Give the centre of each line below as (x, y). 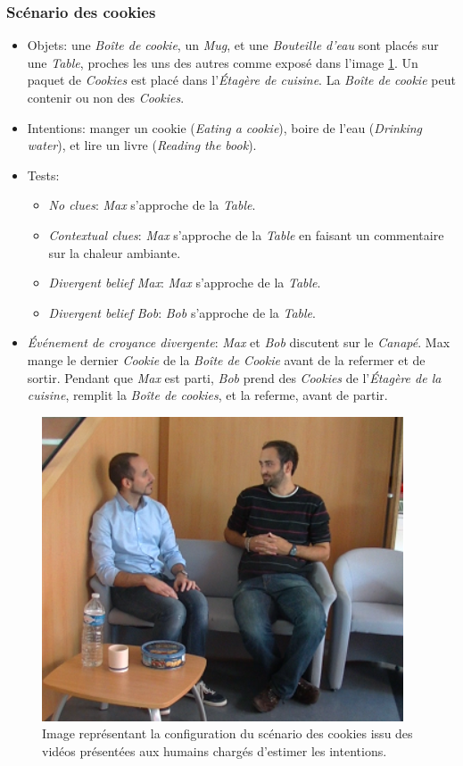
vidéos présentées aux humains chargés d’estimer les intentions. (215, 750)
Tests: (43, 175)
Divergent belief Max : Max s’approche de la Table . (185, 283)
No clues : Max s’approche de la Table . (152, 205)
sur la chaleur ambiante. (115, 252)
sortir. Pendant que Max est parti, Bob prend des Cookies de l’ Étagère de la (234, 377)
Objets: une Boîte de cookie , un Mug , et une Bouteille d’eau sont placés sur (233, 45)
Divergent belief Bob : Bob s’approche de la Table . (182, 312)
